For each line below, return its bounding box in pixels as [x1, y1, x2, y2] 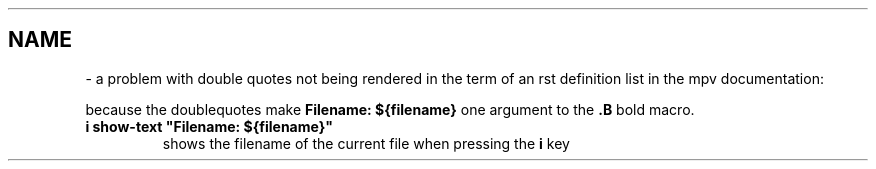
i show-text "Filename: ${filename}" [85, 117, 333, 135]
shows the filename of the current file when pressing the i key [162, 134, 570, 152]
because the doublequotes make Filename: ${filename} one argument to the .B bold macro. [85, 100, 695, 118]
